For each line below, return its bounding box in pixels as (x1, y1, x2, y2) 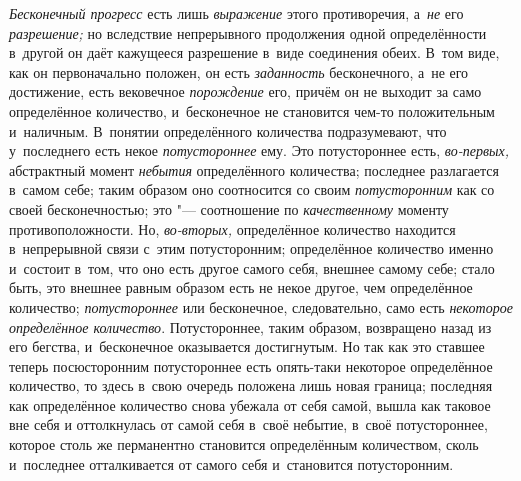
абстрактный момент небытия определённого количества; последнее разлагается (9, 159, 500, 180)
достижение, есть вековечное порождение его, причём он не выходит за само (9, 81, 482, 102)
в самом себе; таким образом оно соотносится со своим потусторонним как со (9, 179, 495, 200)
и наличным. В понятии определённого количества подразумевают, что (9, 120, 447, 141)
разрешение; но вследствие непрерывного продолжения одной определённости (9, 22, 487, 43)
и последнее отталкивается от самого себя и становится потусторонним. (9, 453, 454, 474)
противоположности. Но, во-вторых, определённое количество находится (9, 218, 456, 239)
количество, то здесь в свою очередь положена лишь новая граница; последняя (9, 375, 493, 396)
